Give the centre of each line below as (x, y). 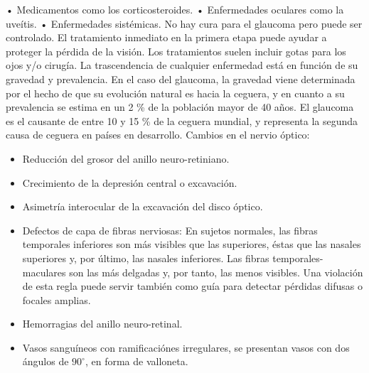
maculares (44, 272)
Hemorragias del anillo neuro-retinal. (102, 324)
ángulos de (46, 361)
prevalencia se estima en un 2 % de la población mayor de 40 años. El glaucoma (180, 107)
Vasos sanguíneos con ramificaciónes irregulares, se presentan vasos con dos (186, 347)
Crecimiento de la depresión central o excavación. (130, 182)
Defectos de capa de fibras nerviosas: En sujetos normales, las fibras (170, 230)
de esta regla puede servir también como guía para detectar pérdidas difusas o (192, 286)
